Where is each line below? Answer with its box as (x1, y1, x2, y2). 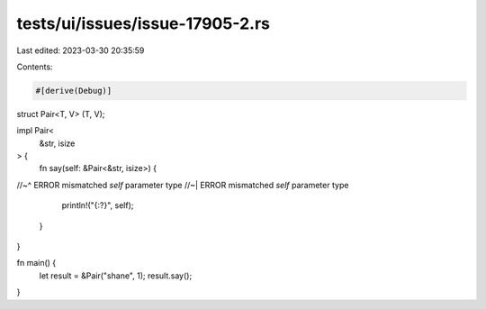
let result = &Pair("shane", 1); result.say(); (39, 270, 193, 281)
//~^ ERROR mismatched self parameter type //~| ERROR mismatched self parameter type (16, 179, 349, 190)
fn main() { (16, 258, 57, 268)
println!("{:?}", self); (61, 200, 134, 211)
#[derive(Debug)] (35, 86, 112, 95)
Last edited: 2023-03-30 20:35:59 (16, 45, 145, 56)
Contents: (16, 61, 53, 72)
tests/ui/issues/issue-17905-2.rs (16, 14, 270, 33)
